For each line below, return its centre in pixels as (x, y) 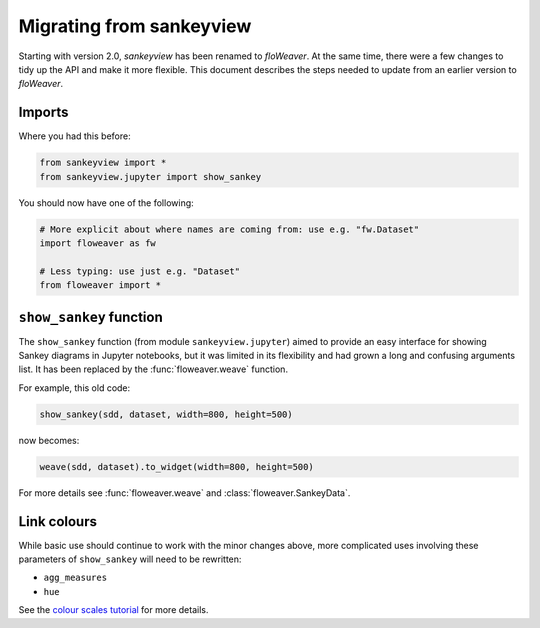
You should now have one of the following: (106, 202)
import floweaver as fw (98, 243)
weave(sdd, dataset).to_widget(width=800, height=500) (176, 466)
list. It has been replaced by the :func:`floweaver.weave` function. (153, 369)
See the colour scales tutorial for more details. (113, 610)
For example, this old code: (74, 387)
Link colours (57, 521)
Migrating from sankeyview (135, 26)
